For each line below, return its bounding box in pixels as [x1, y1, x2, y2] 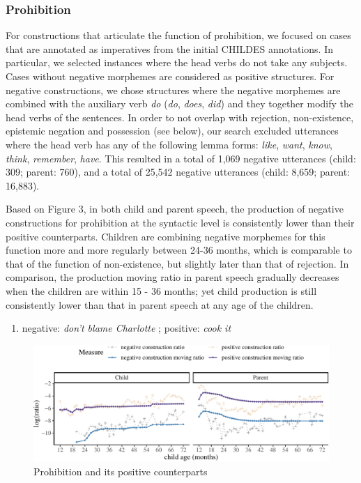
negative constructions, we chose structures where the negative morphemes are [6, 82, 341, 97]
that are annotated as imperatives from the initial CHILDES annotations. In [6, 41, 333, 56]
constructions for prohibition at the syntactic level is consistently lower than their [6, 215, 355, 229]
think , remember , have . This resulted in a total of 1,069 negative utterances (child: [6, 151, 356, 165]
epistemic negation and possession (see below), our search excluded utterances [6, 123, 339, 138]
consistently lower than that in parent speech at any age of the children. [6, 297, 314, 312]
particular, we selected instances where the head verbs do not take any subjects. [6, 55, 348, 70]
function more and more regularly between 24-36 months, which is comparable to [6, 243, 352, 257]
